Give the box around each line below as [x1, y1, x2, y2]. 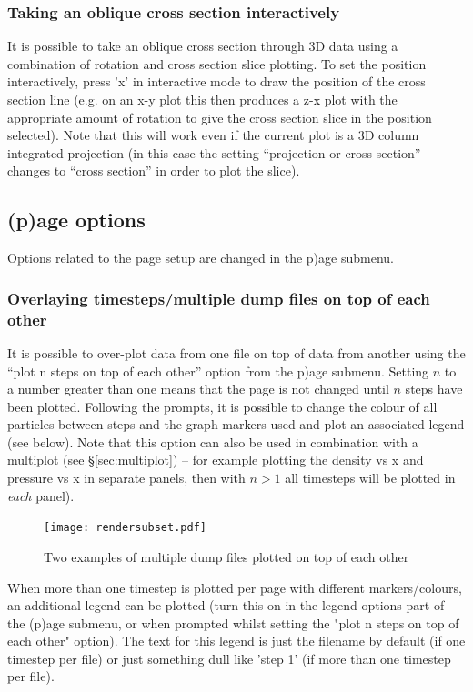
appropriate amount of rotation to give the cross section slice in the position [7, 107, 432, 126]
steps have [405, 379, 463, 398]
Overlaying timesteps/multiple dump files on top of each [7, 286, 430, 309]
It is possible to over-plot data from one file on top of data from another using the [7, 343, 466, 362]
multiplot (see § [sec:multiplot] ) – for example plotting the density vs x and [7, 450, 424, 469]
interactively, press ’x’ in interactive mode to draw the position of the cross [7, 72, 426, 91]
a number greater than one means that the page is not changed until [7, 379, 389, 398]
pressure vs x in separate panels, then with [7, 468, 246, 487]
